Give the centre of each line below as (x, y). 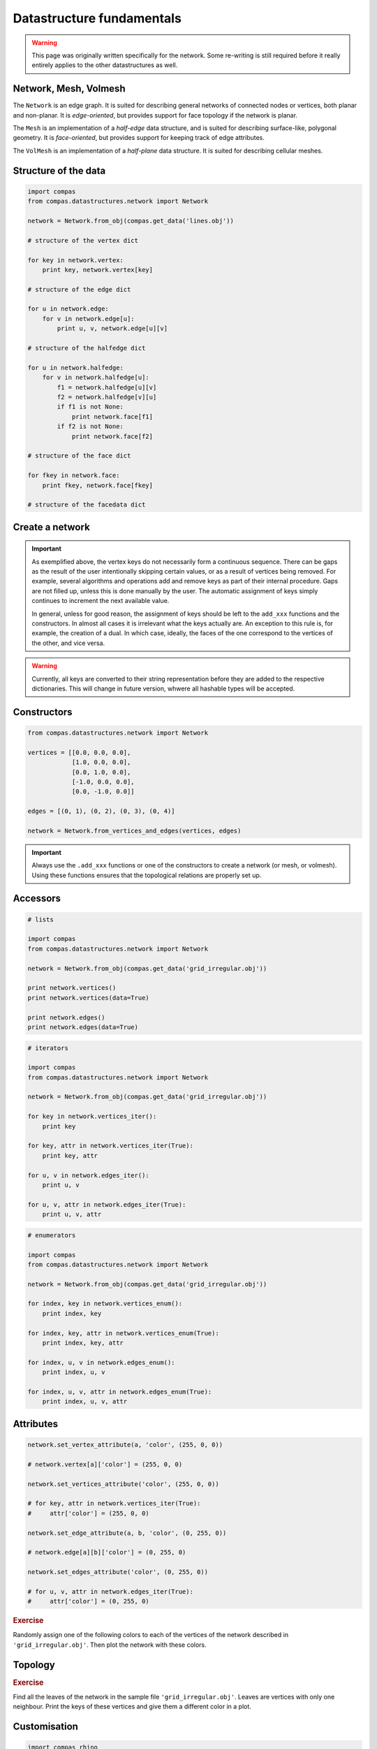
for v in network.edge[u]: (89, 319)
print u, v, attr (72, 1215)
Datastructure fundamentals (97, 18)
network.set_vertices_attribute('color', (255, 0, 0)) (123, 1484)
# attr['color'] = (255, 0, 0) (88, 1513)
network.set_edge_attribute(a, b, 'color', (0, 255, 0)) (127, 1533)
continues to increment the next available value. (101, 601)
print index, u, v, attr (85, 1402)
